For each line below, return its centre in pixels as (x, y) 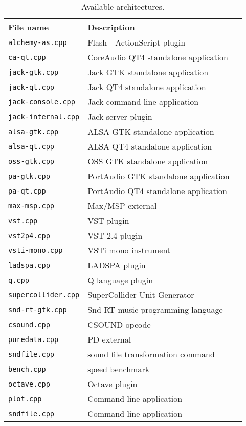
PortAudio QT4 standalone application (157, 191)
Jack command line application (143, 102)
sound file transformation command (151, 354)
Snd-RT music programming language (155, 310)
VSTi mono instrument (129, 250)
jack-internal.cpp (44, 116)
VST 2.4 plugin (115, 235)
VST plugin (108, 220)
